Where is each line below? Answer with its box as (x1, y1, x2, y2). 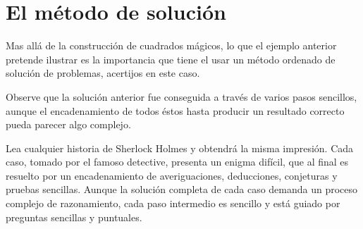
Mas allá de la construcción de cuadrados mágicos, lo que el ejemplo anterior (6, 38, 337, 53)
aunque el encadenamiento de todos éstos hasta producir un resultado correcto (6, 103, 345, 118)
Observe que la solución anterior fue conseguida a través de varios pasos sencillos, (6, 89, 357, 104)
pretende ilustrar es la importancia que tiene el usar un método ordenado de (6, 51, 336, 66)
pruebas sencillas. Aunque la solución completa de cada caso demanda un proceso (6, 182, 358, 197)
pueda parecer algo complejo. (6, 117, 131, 132)
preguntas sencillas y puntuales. (6, 209, 142, 224)
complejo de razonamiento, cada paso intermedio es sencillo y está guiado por (6, 196, 340, 211)
